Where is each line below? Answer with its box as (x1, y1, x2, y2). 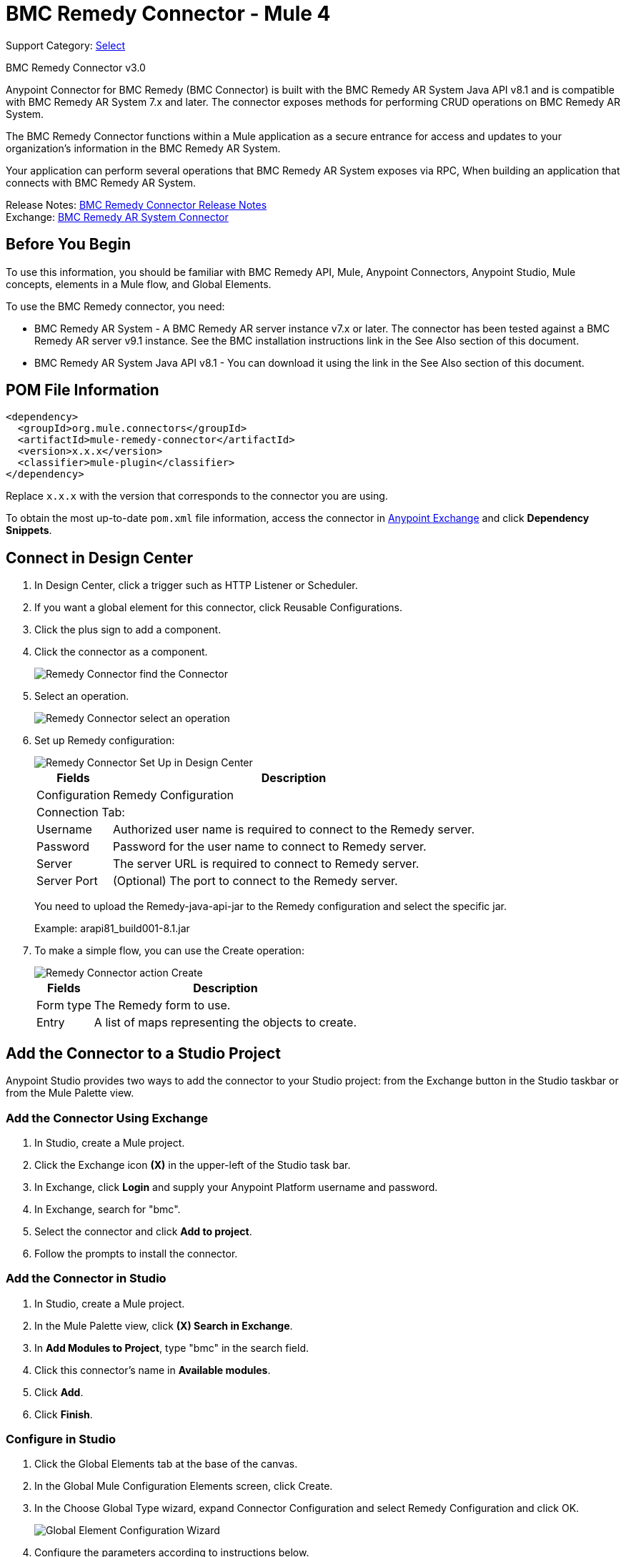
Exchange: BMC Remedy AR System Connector (6, 210, 229, 223)
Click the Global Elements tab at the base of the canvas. (34, 1458, 298, 1470)
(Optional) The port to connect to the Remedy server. (112, 874, 398, 889)
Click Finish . (34, 1408, 93, 1420)
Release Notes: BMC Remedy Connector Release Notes (6, 198, 267, 211)
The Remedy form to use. (94, 998, 231, 1013)
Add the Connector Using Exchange (6, 1110, 209, 1125)
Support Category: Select (6, 39, 126, 51)
